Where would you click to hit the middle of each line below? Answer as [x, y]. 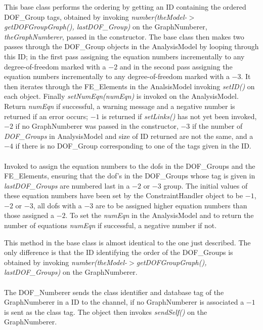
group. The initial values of [206, 185]
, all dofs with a [57, 205]
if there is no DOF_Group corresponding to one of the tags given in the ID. [133, 146]
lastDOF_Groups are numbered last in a [67, 185]
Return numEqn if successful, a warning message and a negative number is [120, 106]
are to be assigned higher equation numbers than [171, 205]
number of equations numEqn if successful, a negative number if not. [111, 225]
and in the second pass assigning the [176, 66]
